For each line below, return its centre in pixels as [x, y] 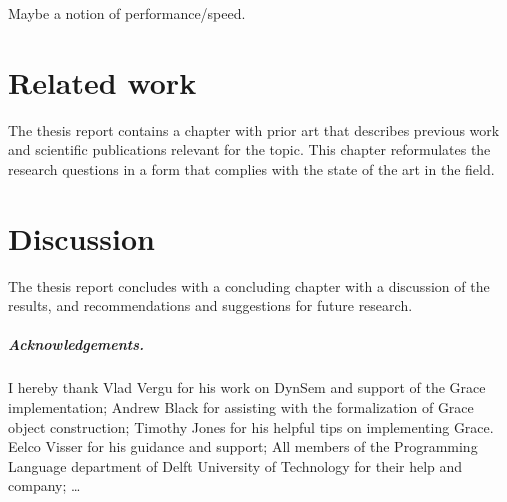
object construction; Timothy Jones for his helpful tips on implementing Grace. [251, 426]
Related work [102, 81]
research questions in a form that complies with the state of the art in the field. [251, 168]
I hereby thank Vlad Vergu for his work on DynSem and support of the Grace [247, 387]
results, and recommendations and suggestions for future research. [210, 305]
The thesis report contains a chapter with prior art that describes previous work [254, 129]
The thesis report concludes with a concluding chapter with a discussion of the [249, 285]
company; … [44, 485]
